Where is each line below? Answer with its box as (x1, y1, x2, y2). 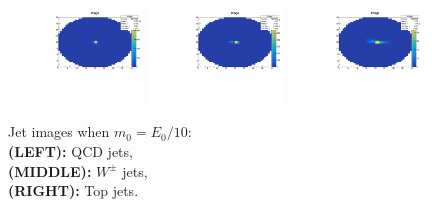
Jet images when (8, 121, 110, 142)
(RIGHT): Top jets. (8, 180, 139, 201)
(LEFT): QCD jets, (8, 141, 133, 162)
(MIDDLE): (8, 160, 92, 181)
